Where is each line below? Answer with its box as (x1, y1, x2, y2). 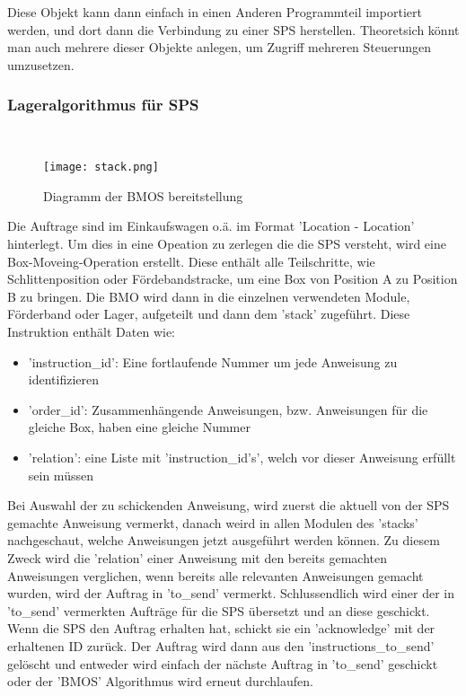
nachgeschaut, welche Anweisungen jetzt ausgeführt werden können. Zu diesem (7, 531, 440, 550)
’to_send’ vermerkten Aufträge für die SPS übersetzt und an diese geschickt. (7, 601, 430, 620)
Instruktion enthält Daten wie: (7, 322, 175, 340)
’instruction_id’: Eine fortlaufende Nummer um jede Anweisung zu (28, 352, 398, 371)
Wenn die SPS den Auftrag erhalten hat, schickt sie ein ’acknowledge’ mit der (7, 619, 435, 638)
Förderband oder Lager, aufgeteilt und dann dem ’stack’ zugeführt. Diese (7, 304, 410, 323)
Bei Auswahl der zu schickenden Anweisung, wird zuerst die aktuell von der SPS (7, 496, 450, 515)
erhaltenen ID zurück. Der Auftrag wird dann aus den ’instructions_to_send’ (7, 636, 435, 655)
